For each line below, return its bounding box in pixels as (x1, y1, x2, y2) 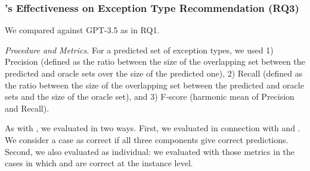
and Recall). (5, 102, 49, 114)
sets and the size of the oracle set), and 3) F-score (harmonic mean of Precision (5, 90, 294, 103)
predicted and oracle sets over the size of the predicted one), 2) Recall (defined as (5, 67, 303, 79)
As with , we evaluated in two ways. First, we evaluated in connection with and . (5, 122, 300, 134)
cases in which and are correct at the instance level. (5, 157, 193, 169)
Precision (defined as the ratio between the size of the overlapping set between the (5, 55, 305, 68)
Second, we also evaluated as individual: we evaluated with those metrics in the (5, 145, 295, 157)
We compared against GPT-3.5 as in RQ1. (5, 24, 160, 36)
